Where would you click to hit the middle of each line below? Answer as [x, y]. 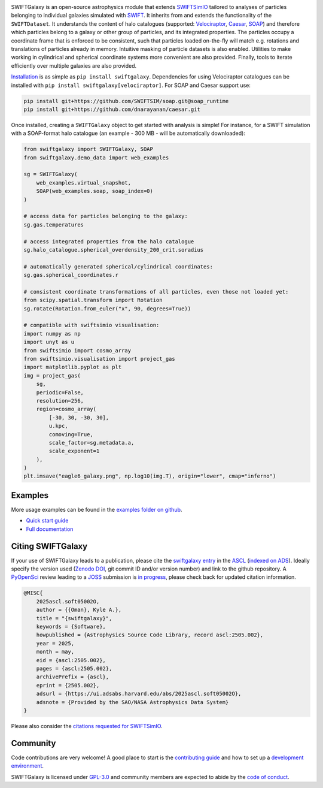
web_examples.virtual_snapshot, [84, 182]
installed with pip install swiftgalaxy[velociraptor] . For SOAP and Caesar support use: [131, 85]
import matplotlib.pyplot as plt [73, 367]
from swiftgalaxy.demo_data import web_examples [96, 158]
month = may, [55, 652]
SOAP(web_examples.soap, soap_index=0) [95, 191]
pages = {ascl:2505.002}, [74, 668]
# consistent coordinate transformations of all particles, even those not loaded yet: [156, 292]
